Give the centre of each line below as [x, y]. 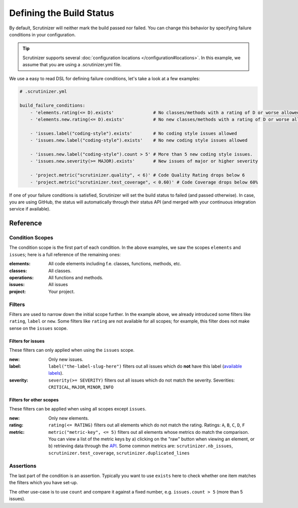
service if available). [30, 209]
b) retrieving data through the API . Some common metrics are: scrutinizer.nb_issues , [141, 446]
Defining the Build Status [62, 13]
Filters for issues [27, 341]
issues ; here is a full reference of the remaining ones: [65, 254]
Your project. [62, 292]
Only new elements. [69, 418]
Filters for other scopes [34, 400]
